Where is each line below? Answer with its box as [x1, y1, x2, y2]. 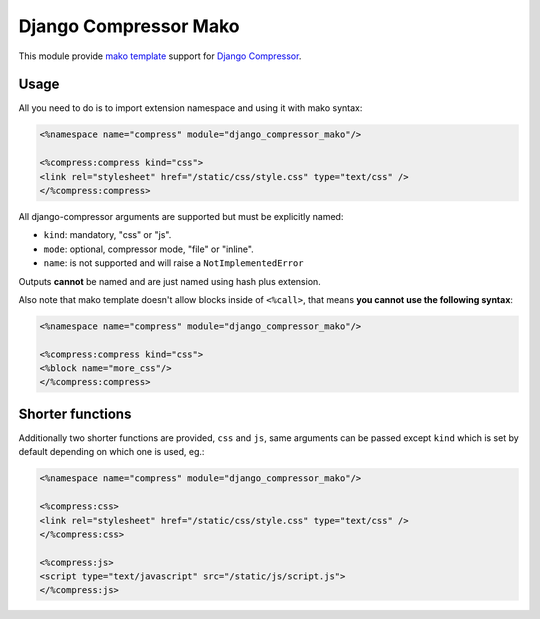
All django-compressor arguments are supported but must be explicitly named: [18, 210, 344, 222]
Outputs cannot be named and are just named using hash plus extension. [18, 275, 322, 287]
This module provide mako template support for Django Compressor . [18, 50, 302, 62]
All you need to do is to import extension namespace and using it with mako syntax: [18, 102, 363, 114]
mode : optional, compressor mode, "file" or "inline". [43, 243, 254, 255]
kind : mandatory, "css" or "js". [43, 229, 172, 241]
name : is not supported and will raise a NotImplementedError [43, 257, 304, 269]
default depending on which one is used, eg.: [18, 446, 205, 458]
